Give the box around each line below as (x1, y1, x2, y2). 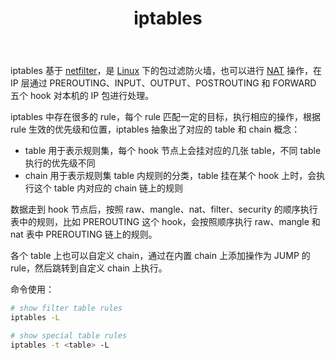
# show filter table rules (10, 303, 123, 314)
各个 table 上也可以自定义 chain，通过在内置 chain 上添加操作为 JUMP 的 (10, 250, 311, 262)
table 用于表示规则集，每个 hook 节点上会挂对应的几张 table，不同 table (24, 145, 322, 157)
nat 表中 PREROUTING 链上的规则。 (10, 228, 158, 241)
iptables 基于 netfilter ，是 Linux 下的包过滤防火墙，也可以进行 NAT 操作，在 (10, 65, 322, 77)
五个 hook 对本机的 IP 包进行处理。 (10, 90, 155, 102)
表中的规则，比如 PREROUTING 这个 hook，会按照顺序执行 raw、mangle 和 (10, 216, 321, 228)
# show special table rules (10, 330, 128, 341)
